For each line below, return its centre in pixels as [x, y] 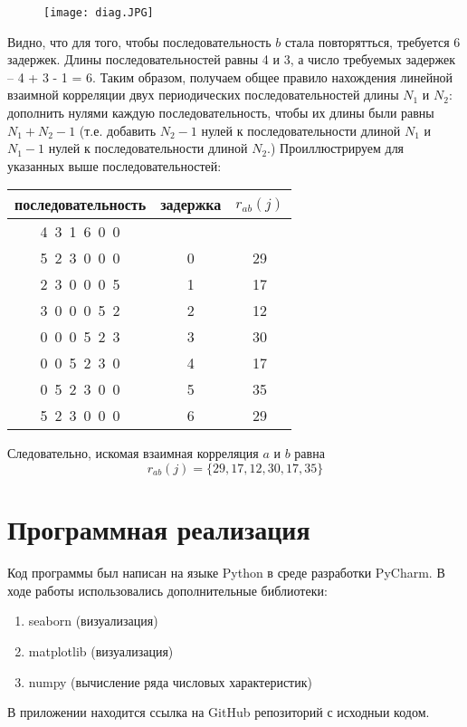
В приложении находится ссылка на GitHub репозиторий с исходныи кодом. [219, 712]
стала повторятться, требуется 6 [372, 41]
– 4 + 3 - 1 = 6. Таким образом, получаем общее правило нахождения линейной [230, 77]
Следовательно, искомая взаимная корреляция [133, 453]
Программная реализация [159, 529]
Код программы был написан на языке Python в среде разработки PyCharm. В [226, 573]
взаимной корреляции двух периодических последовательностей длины [203, 95]
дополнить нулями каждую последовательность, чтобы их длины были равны [221, 113]
